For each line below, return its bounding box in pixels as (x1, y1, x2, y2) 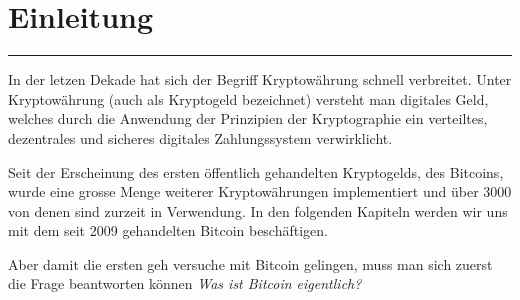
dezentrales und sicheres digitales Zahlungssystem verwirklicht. (8, 127, 393, 148)
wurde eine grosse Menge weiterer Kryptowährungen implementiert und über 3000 (8, 181, 512, 202)
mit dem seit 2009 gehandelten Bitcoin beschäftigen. (8, 220, 328, 241)
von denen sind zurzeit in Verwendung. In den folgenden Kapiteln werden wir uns (8, 200, 508, 221)
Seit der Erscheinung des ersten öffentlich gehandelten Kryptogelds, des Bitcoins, (8, 161, 504, 182)
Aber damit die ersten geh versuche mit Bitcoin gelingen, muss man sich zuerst (8, 253, 493, 274)
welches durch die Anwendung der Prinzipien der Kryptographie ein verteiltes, (8, 108, 488, 129)
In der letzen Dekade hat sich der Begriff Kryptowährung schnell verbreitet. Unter (8, 69, 512, 90)
